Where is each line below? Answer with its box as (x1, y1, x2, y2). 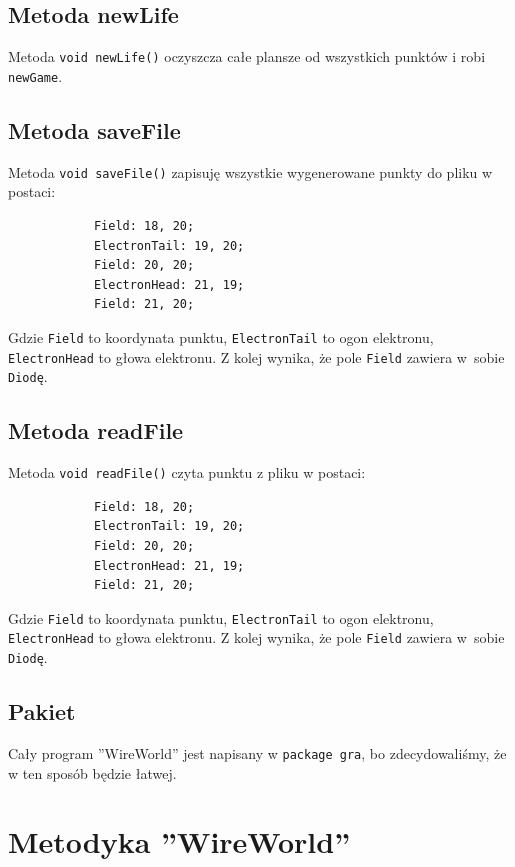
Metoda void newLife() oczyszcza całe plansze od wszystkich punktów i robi (8, 46, 486, 67)
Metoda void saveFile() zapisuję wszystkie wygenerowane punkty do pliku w (8, 161, 493, 182)
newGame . (8, 65, 63, 86)
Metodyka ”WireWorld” (8, 821, 351, 862)
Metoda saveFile (8, 114, 181, 145)
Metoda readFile (8, 415, 184, 446)
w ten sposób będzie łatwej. (8, 762, 177, 783)
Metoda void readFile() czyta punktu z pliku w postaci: (8, 462, 366, 483)
